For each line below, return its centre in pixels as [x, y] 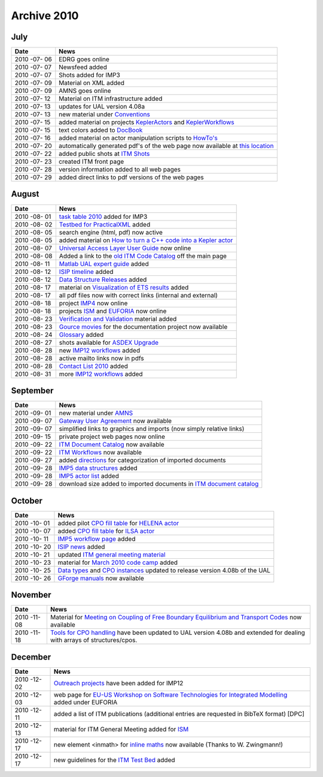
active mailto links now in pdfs [101, 358]
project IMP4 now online [93, 303]
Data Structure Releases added [103, 279]
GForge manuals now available [101, 578]
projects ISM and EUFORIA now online [113, 311]
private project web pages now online [112, 436]
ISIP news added [81, 547]
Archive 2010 [45, 16]
